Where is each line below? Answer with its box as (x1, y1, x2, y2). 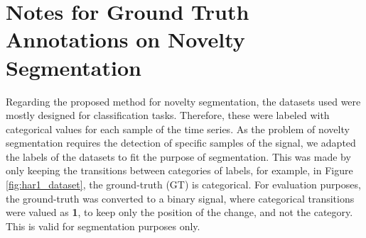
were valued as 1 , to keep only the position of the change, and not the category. (6, 205, 353, 220)
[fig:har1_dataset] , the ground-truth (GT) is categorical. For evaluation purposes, (6, 177, 361, 192)
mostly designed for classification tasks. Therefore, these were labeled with (6, 108, 330, 123)
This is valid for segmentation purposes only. (6, 218, 200, 233)
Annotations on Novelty (6, 25, 245, 54)
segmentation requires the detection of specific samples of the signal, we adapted (6, 135, 356, 150)
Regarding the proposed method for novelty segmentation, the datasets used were (6, 93, 361, 108)
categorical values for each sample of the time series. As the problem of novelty (6, 121, 350, 136)
